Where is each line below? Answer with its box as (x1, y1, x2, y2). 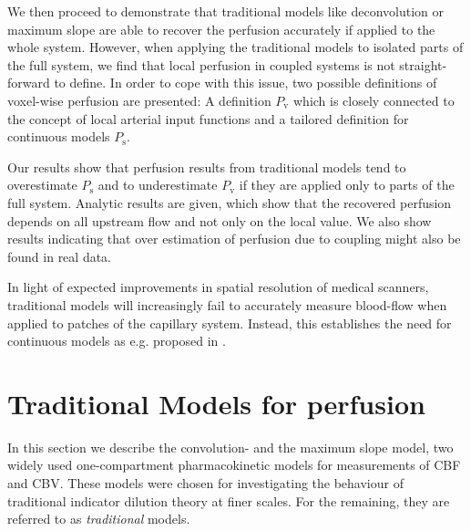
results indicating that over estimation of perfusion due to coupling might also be (7, 229, 461, 248)
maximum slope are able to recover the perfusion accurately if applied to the (7, 19, 435, 38)
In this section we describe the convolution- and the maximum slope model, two (7, 437, 454, 456)
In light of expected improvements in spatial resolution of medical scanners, (7, 277, 429, 297)
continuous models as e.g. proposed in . (7, 331, 226, 350)
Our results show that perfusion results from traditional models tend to (7, 157, 406, 176)
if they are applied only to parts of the (239, 175, 455, 194)
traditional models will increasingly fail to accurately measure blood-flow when (7, 295, 447, 314)
